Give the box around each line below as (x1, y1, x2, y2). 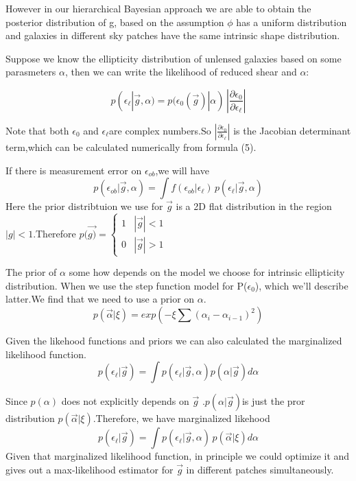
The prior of (5, 265, 57, 279)
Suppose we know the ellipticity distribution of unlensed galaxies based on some (5, 51, 342, 65)
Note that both (5, 123, 69, 137)
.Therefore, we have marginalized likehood (93, 411, 270, 425)
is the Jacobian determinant (233, 123, 351, 137)
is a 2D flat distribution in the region (176, 199, 332, 213)
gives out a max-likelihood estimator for (5, 462, 174, 476)
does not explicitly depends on (61, 394, 189, 408)
